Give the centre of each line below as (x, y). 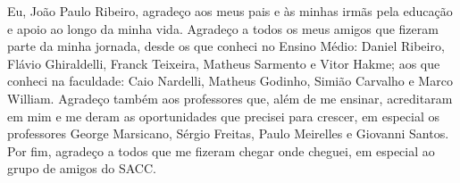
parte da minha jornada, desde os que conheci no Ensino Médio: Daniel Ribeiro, (226, 46)
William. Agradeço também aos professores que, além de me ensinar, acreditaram (230, 98)
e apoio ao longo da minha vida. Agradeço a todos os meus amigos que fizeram (223, 28)
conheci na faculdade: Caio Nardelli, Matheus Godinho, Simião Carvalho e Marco (230, 81)
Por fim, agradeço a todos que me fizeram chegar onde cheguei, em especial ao (221, 150)
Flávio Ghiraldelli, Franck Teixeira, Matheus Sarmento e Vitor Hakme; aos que (224, 63)
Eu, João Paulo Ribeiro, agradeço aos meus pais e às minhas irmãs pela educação (230, 11)
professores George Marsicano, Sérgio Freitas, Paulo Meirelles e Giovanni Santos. (228, 133)
